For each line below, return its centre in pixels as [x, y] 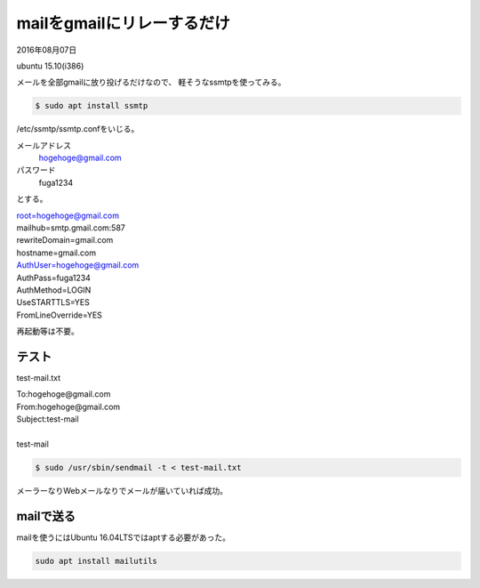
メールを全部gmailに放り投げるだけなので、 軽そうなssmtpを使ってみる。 [151, 82]
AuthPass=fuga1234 [53, 278]
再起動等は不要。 [48, 331]
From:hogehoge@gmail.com [68, 407]
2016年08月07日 [47, 50]
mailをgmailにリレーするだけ [123, 23]
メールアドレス [44, 145]
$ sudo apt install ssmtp [92, 106]
